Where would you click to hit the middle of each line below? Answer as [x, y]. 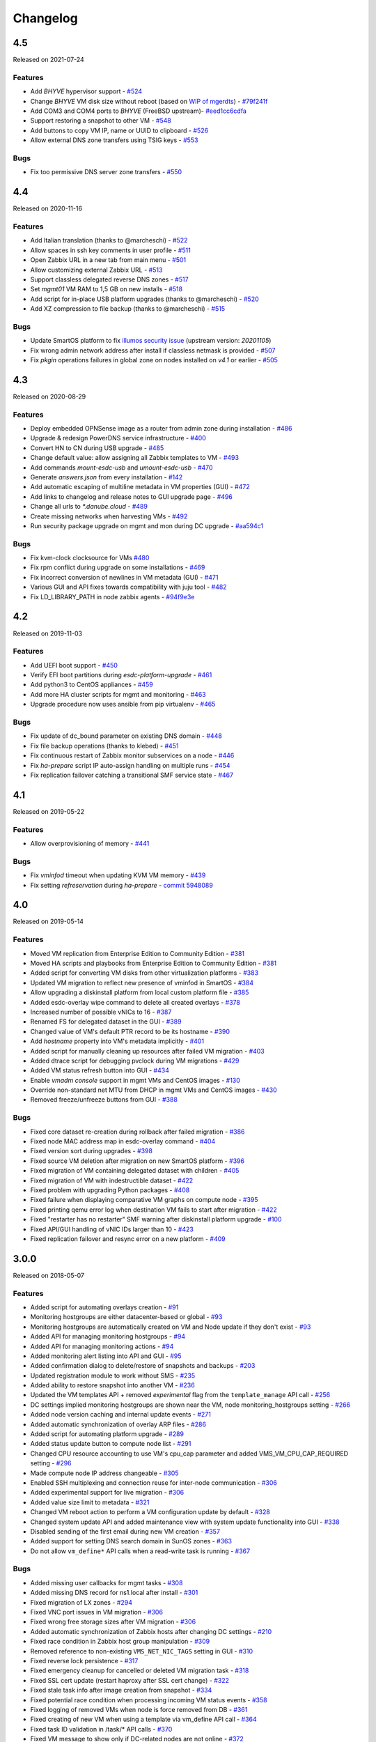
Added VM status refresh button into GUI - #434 [100, 1070]
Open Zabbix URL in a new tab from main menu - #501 [108, 260]
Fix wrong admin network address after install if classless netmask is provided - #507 [153, 350]
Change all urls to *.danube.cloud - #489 [89, 507]
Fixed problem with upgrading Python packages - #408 [110, 1190]
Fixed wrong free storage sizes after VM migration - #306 [113, 1622]
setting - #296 [51, 1463]
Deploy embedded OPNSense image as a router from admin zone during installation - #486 [161, 429]
